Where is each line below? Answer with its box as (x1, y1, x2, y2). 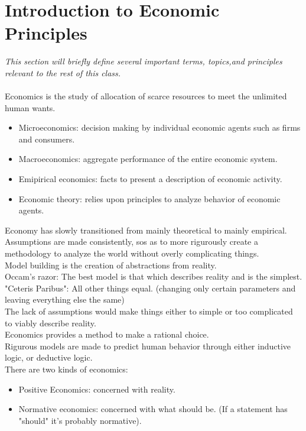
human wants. (5, 101, 56, 114)
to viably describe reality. (5, 316, 96, 329)
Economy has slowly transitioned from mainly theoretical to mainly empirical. (5, 223, 287, 236)
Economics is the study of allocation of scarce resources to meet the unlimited (5, 90, 287, 102)
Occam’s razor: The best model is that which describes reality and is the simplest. (5, 270, 302, 283)
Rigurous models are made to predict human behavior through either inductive (5, 339, 291, 352)
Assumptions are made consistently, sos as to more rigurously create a (5, 235, 259, 248)
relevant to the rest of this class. (5, 66, 121, 79)
